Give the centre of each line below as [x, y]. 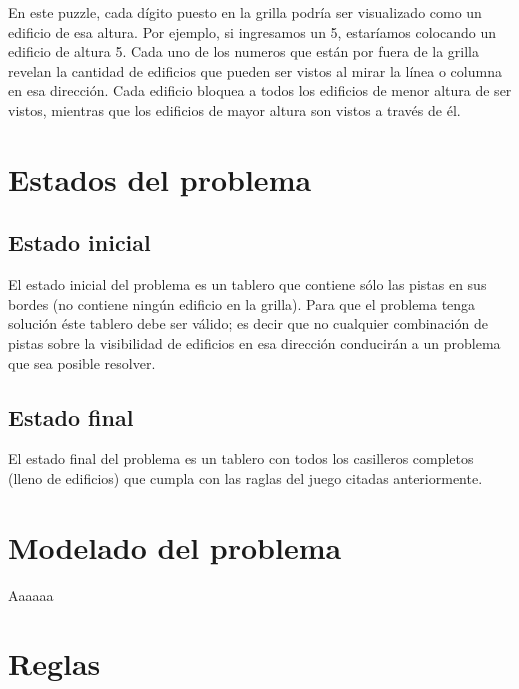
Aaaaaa [31, 594]
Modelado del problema [175, 546]
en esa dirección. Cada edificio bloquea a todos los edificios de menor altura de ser [260, 90]
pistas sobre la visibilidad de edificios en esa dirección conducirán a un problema [254, 342]
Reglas [54, 663]
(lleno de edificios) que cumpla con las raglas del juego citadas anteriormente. [245, 477]
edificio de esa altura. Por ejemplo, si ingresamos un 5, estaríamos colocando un [252, 31]
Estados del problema [160, 178]
